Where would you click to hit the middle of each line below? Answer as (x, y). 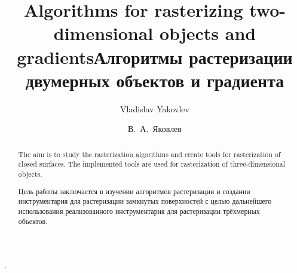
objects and (208, 33)
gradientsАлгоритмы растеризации (155, 56)
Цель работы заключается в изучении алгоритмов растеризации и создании (134, 191)
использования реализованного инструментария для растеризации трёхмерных (139, 211)
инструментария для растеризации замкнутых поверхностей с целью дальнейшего (145, 201)
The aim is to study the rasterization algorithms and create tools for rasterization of (149, 154)
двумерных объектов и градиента (155, 80)
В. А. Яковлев (155, 129)
